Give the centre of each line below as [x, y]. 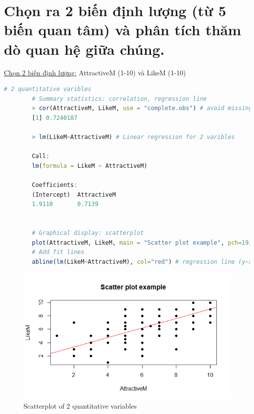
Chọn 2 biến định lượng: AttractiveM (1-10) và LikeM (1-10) [95, 72]
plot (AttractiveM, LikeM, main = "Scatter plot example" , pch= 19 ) [142, 242]
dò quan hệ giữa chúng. [84, 49]
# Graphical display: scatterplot [88, 233]
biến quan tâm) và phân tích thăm [123, 30]
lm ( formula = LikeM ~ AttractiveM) [90, 166]
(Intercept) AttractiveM [74, 195]
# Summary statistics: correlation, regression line [119, 99]
